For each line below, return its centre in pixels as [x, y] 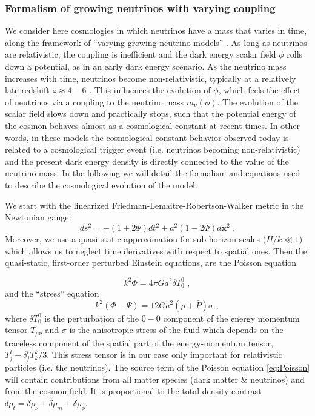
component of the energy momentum [231, 318]
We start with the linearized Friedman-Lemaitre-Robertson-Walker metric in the [154, 205]
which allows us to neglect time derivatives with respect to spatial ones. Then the [156, 250]
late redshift [27, 90]
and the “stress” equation [52, 293]
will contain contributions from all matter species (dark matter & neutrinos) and [155, 379]
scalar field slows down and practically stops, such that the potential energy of [151, 114]
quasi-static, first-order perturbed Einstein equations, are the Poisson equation [151, 262]
